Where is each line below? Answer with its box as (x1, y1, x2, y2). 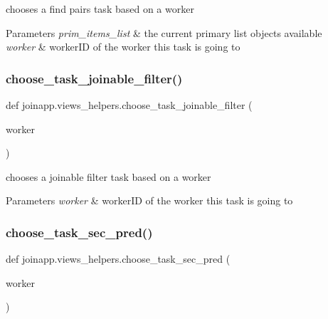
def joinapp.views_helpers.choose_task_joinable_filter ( (6, 98, 253, 112)
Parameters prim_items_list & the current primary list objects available (6, 25, 322, 40)
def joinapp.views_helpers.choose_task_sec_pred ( (6, 251, 231, 266)
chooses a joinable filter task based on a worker (6, 169, 211, 184)
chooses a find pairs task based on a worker (6, 1, 194, 16)
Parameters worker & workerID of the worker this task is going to (6, 193, 293, 208)
